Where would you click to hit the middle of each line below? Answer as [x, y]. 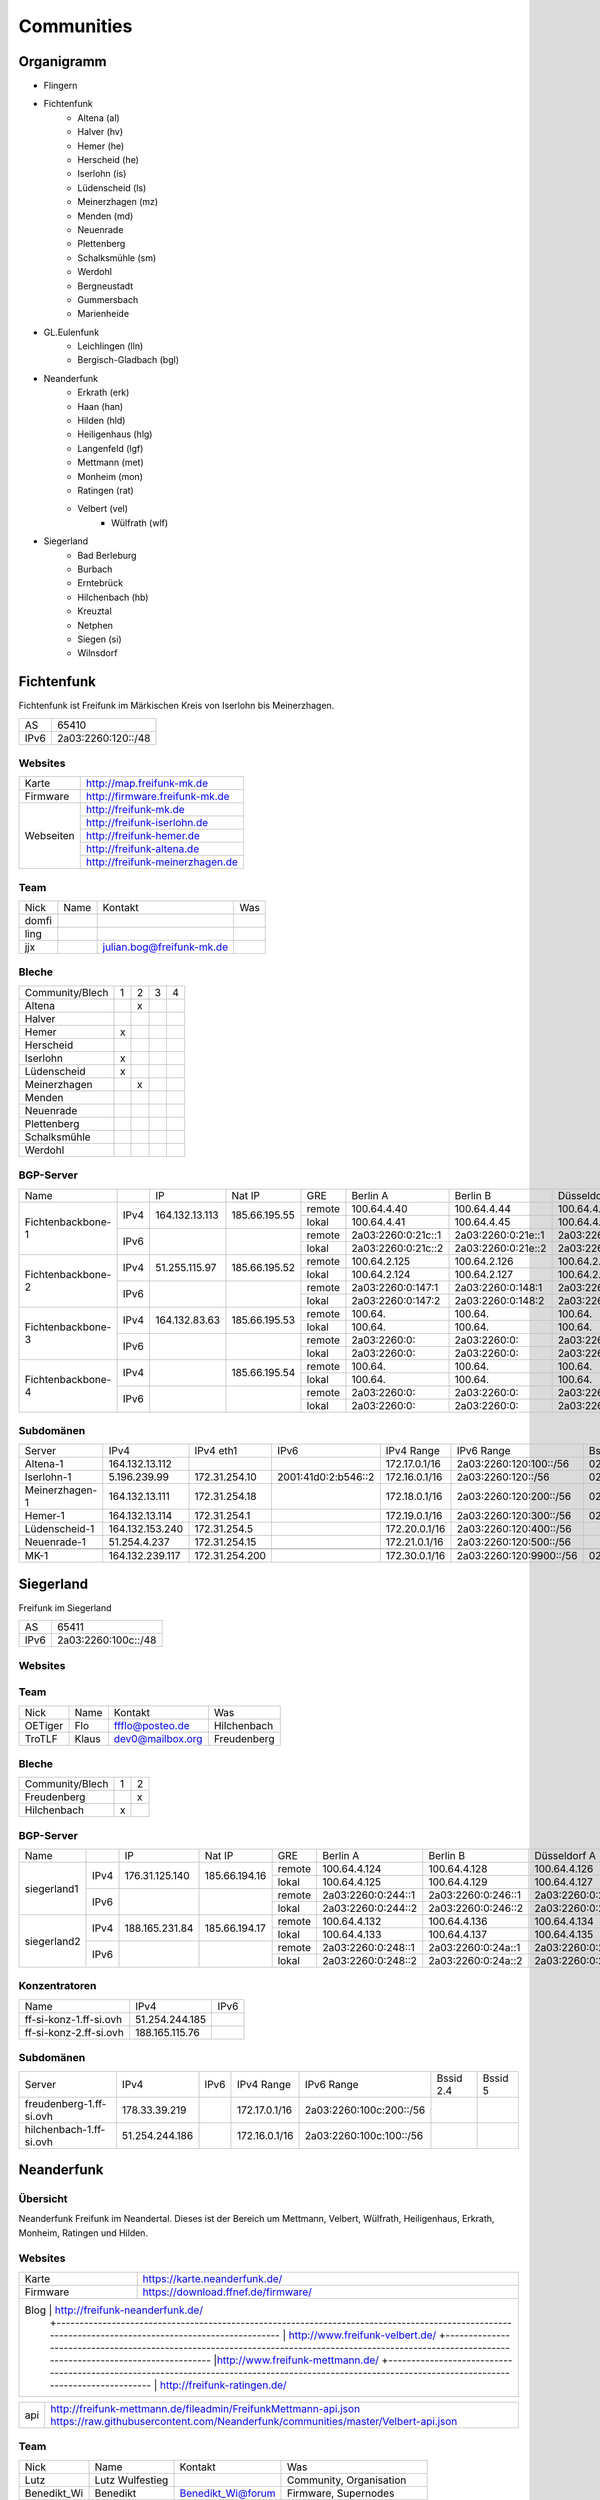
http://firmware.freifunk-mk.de [157, 797]
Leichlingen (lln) [110, 346]
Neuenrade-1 [55, 1542]
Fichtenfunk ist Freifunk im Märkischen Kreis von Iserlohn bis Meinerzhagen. [176, 706]
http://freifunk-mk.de [135, 810]
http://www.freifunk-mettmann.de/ [298, 2360]
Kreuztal [94, 611]
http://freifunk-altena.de [142, 849]
